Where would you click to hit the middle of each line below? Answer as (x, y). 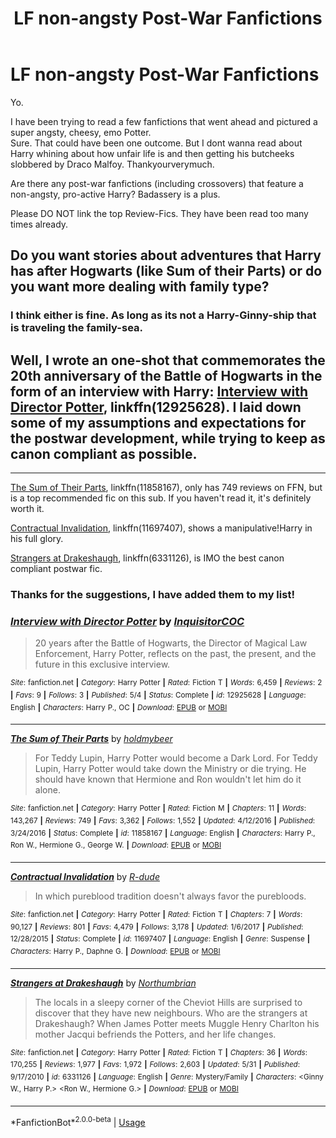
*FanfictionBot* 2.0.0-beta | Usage (78, 1121)
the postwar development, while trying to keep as (168, 438)
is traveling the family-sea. (77, 328)
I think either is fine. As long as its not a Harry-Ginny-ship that (163, 315)
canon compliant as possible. (104, 453)
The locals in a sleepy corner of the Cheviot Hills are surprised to (168, 1002)
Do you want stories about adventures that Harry (166, 255)
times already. (39, 224)
